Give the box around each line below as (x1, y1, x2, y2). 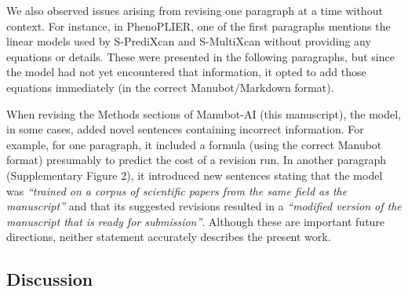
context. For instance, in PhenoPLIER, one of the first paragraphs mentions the (6, 17, 391, 34)
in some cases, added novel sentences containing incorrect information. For (6, 121, 364, 137)
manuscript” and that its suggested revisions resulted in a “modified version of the (6, 198, 402, 214)
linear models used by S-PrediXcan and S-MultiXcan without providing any (6, 33, 371, 49)
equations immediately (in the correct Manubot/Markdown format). (6, 78, 334, 95)
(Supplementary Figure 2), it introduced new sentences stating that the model (6, 166, 383, 183)
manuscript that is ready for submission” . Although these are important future (6, 213, 385, 229)
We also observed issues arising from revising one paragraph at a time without (6, 2, 383, 18)
